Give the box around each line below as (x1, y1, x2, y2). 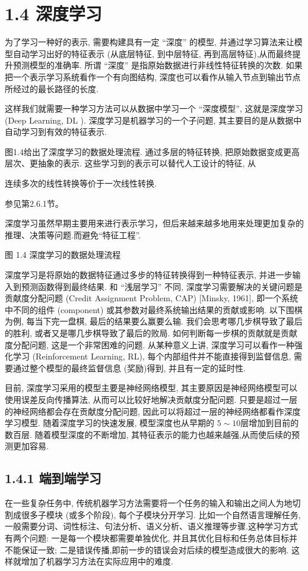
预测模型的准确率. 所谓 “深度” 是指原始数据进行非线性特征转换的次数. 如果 (12, 59, 303, 71)
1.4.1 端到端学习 (5, 469, 101, 487)
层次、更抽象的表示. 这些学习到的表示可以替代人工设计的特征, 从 (5, 157, 256, 169)
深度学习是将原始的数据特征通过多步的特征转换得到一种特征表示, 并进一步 (5, 269, 293, 281)
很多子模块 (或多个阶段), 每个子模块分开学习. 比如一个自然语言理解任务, (21, 508, 301, 520)
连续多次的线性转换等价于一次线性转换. (5, 177, 157, 190)
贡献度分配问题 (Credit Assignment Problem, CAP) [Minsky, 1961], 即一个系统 (5, 292, 299, 304)
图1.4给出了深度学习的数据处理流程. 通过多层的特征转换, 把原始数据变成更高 (5, 145, 300, 157)
